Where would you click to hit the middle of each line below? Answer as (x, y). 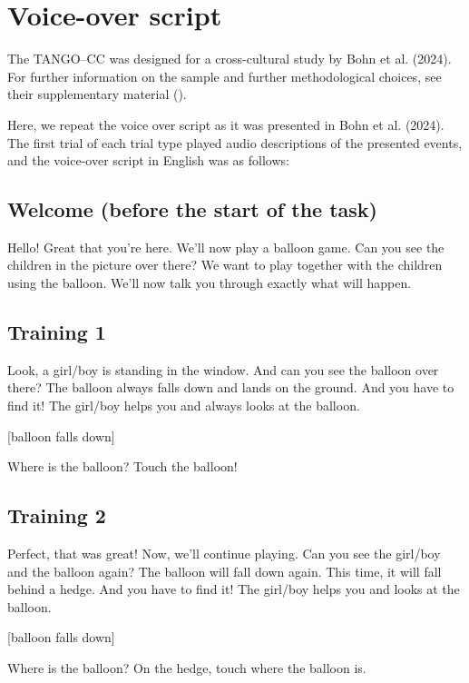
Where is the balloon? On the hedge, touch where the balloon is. (187, 668)
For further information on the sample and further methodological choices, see (225, 76)
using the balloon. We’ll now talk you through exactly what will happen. (210, 283)
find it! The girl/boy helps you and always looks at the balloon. (184, 406)
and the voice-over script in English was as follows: (148, 160)
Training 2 (57, 515)
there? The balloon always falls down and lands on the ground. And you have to (231, 387)
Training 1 (57, 332)
